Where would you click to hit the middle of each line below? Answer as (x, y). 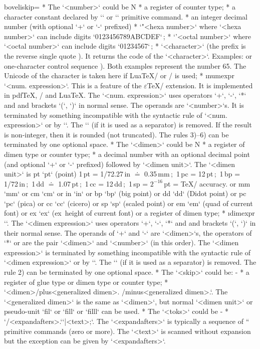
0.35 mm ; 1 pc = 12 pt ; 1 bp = (192, 174)
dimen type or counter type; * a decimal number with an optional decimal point (127, 154)
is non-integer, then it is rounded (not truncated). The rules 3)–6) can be (116, 134)
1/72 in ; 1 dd (24, 183)
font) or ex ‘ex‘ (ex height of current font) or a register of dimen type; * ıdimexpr (129, 213)
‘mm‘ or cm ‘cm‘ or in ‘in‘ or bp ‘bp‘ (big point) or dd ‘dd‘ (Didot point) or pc (125, 193)
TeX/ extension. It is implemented (200, 85)
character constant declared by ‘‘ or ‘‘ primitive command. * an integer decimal (126, 16)
